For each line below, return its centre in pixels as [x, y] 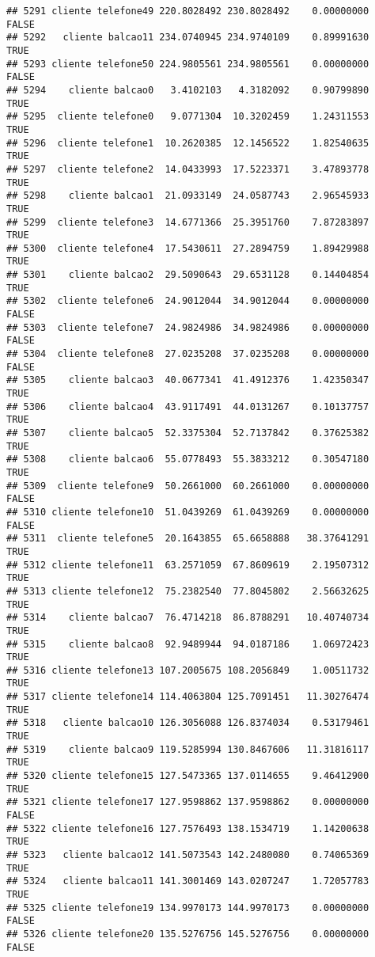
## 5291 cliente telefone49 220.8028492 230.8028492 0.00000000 [188, 11]
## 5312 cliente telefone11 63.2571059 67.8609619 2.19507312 [188, 565]
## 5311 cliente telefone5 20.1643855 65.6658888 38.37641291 [188, 539]
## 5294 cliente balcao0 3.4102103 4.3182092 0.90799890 [188, 90]
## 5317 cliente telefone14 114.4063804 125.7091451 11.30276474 [188, 697]
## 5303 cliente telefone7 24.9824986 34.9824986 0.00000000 [188, 327]
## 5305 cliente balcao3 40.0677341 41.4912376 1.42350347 [188, 380]
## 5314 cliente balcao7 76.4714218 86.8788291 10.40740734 [188, 618]
